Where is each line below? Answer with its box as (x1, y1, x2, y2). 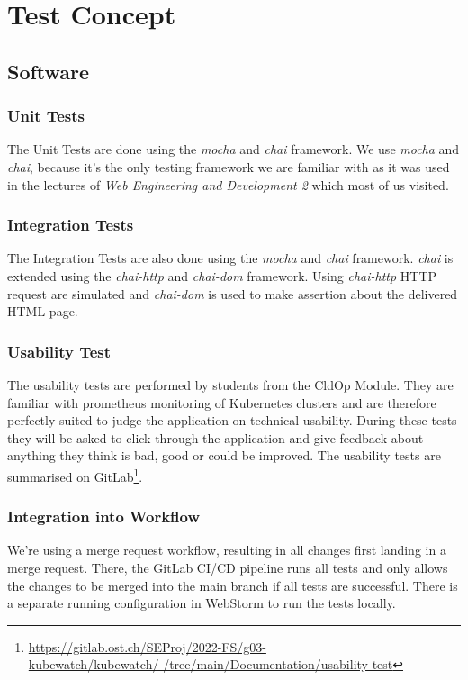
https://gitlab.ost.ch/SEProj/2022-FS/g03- (28, 637, 266, 656)
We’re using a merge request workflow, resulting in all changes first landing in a (7, 540, 446, 559)
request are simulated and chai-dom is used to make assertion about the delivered (7, 284, 458, 303)
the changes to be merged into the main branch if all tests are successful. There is (7, 576, 458, 594)
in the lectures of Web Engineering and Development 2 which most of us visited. (7, 175, 449, 194)
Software (7, 57, 90, 85)
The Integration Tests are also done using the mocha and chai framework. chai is (7, 249, 454, 267)
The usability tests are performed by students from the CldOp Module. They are (7, 375, 454, 394)
